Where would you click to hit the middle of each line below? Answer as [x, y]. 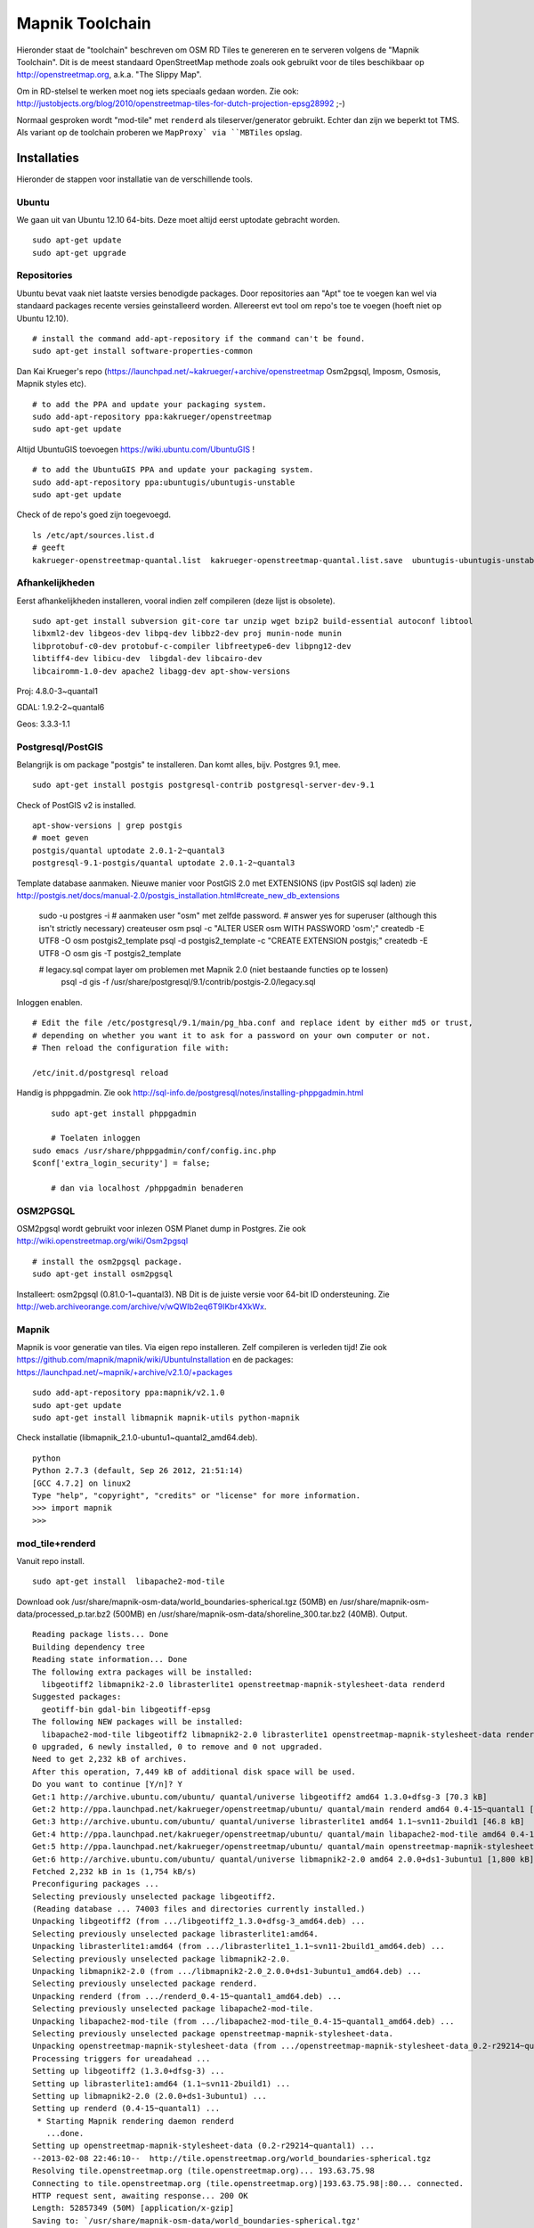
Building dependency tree [89, 1647]
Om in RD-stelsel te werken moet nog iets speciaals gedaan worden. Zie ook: [158, 91]
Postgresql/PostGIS [60, 747]
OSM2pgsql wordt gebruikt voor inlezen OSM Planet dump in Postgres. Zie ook [161, 1228]
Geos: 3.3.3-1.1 [43, 724]
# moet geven [61, 838]
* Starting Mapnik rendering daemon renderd [136, 2121]
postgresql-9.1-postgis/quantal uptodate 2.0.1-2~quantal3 [164, 863]
